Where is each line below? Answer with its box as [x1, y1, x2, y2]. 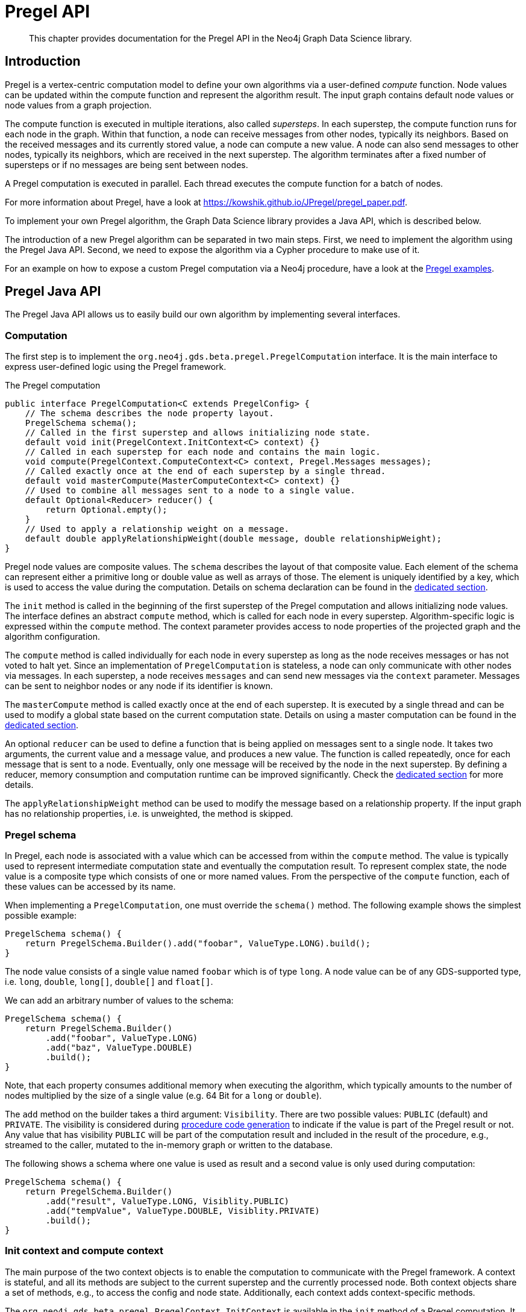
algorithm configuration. [5, 631, 100, 642]
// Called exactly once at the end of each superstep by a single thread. [25, 466, 386, 476]
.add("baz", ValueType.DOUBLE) [45, 1042, 193, 1052]
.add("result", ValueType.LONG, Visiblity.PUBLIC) [45, 1196, 290, 1206]
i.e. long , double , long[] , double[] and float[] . [5, 976, 213, 987]
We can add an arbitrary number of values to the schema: [5, 995, 234, 1005]
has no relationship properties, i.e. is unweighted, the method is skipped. [5, 808, 293, 819]
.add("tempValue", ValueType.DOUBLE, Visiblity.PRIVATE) [45, 1205, 320, 1216]
